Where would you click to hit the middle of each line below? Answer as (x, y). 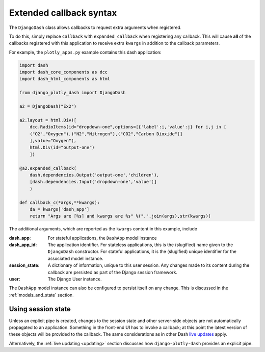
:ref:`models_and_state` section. (41, 295)
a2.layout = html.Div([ (48, 120)
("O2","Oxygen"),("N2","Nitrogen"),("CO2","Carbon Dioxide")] (106, 134)
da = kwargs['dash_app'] (60, 209)
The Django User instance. (75, 279)
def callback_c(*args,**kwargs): (60, 202)
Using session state (40, 309)
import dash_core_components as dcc (64, 72)
